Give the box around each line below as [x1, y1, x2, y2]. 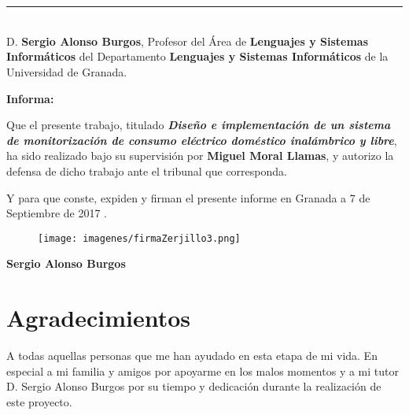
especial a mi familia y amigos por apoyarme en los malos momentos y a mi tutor [6, 362, 399, 379]
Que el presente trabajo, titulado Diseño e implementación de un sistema [6, 117, 391, 133]
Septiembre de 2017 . [6, 205, 107, 221]
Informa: [6, 90, 54, 106]
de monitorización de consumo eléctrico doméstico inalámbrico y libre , [6, 132, 397, 148]
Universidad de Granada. [6, 63, 127, 80]
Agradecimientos [6, 302, 191, 334]
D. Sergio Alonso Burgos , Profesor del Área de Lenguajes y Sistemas [6, 32, 369, 49]
